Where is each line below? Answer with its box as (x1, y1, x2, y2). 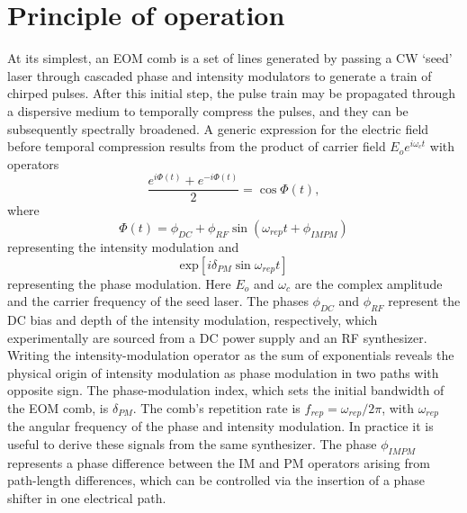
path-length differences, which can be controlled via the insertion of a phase (7, 471, 425, 490)
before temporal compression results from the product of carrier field (7, 137, 386, 156)
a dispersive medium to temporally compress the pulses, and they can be (7, 101, 409, 120)
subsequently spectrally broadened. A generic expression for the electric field (7, 119, 429, 138)
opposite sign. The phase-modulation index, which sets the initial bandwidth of (7, 381, 445, 400)
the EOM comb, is (7, 398, 109, 417)
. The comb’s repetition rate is (132, 398, 301, 417)
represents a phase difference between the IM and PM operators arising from (7, 453, 430, 472)
